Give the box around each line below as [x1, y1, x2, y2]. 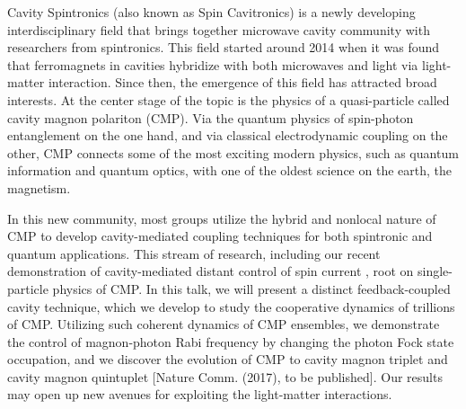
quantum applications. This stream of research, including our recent [7, 244, 381, 262]
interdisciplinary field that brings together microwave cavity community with [7, 20, 430, 39]
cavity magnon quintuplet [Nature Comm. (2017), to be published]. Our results [7, 367, 443, 386]
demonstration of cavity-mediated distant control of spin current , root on [7, 262, 414, 280]
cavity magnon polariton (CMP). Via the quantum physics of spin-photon [7, 108, 414, 127]
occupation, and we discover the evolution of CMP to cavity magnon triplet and [7, 350, 448, 369]
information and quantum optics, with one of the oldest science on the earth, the [7, 161, 452, 180]
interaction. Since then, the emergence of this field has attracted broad [48, 73, 437, 92]
